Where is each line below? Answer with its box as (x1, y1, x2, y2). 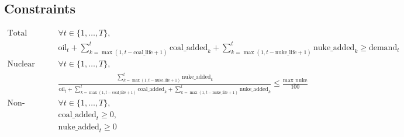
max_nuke (282, 77, 308, 83)
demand (368, 43, 398, 52)
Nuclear (7, 59, 35, 68)
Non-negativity (7, 99, 25, 107)
